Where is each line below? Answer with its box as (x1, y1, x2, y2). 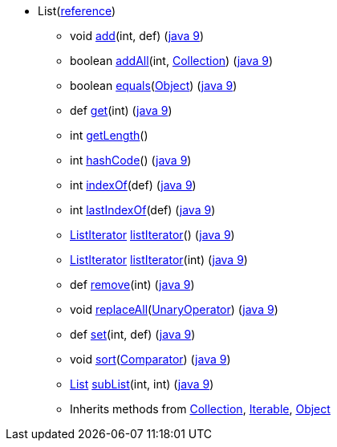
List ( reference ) (38, 4, 116, 18)
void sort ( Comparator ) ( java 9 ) (70, 352, 231, 366)
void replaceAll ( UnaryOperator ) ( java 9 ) (70, 303, 278, 316)
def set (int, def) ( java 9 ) (70, 327, 196, 341)
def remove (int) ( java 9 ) (70, 278, 195, 291)
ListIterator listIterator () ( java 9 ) (70, 228, 235, 242)
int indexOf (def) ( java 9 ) (70, 178, 197, 192)
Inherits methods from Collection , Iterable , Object (70, 402, 331, 416)
